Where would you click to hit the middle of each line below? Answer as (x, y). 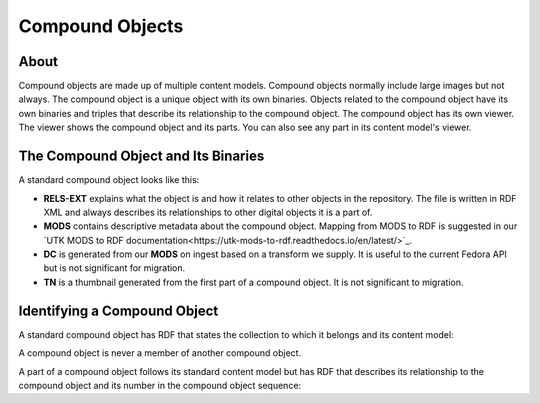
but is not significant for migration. (114, 268)
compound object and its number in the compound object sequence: (160, 385)
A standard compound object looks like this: (109, 180)
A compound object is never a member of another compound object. (160, 353)
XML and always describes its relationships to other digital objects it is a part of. (208, 212)
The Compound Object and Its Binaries (141, 156)
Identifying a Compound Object (118, 310)
